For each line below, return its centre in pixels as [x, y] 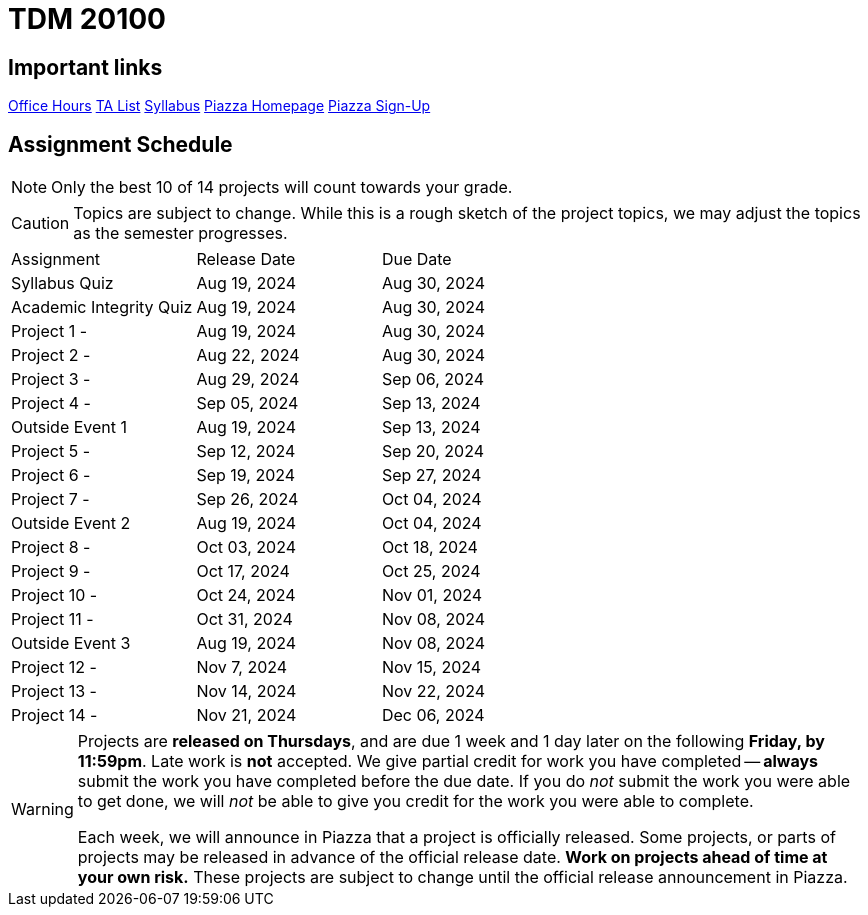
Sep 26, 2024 [247, 499]
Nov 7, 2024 [242, 667]
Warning [42, 809]
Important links [85, 67]
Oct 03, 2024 [246, 547]
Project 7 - [50, 499]
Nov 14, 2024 [246, 691]
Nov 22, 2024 [433, 691]
